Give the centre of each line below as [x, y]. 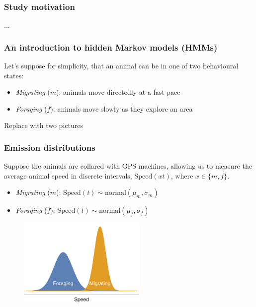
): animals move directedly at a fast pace [118, 92]
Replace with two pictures [43, 125]
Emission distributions [50, 147]
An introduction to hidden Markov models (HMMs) [111, 47]
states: [14, 75]
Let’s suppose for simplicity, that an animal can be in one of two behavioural [121, 66]
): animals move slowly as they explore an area [122, 108]
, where [182, 175]
